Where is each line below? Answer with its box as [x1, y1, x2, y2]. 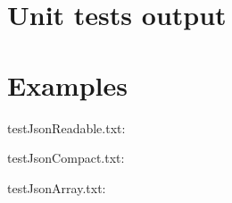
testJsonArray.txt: [7, 178, 106, 197]
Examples [7, 66, 128, 103]
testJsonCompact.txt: [7, 148, 125, 167]
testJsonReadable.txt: [7, 118, 126, 137]
